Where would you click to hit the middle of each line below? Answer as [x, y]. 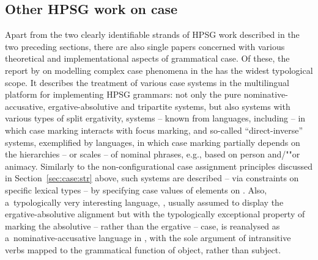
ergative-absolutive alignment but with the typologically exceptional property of [155, 214]
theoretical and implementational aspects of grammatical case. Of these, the [147, 58]
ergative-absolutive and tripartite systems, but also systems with [169, 106]
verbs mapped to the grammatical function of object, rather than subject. [143, 249]
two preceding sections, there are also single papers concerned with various [145, 46]
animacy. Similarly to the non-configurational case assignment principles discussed [159, 166]
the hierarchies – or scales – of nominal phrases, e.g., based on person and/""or [153, 154]
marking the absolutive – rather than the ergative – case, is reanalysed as [142, 226]
